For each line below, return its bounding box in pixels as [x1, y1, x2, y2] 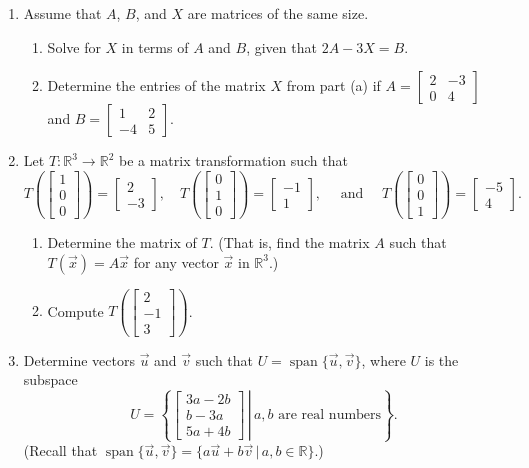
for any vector [133, 251, 219, 272]
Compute [47, 300, 104, 321]
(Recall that [23, 440, 98, 461]
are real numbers [278, 408, 382, 423]
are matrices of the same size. [187, 3, 369, 23]
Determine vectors [23, 349, 135, 370]
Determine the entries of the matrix [47, 75, 266, 96]
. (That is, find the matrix [209, 231, 370, 252]
